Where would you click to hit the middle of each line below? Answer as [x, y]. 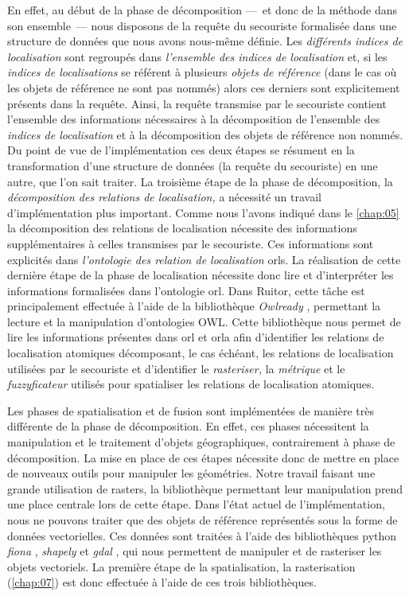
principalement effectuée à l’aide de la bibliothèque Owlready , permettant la [194, 306]
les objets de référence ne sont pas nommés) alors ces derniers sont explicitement [204, 87]
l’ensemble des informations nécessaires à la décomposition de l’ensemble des [194, 119]
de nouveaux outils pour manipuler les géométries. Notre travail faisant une [191, 473]
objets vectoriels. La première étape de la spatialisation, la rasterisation [181, 566]
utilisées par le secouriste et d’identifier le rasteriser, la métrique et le [176, 368]
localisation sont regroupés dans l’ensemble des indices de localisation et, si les [197, 56]
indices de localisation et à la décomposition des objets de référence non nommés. [205, 134]
